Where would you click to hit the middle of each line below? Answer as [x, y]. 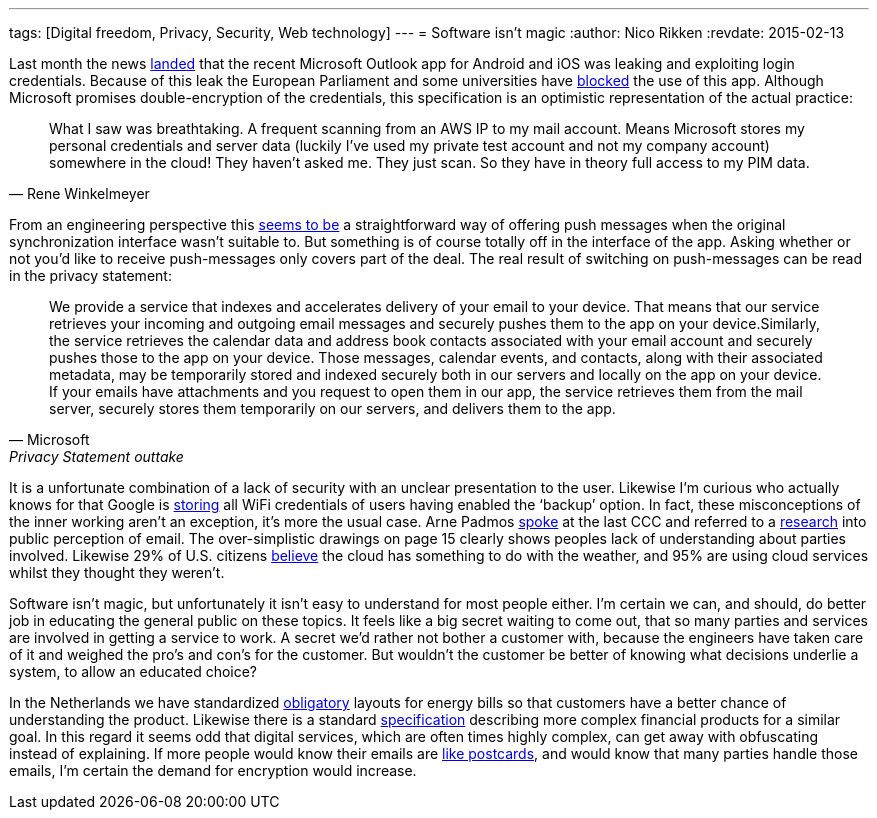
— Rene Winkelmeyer [79, 193]
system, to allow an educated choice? [133, 671]
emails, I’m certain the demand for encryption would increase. [213, 770]
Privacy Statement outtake [96, 456]
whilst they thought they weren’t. [117, 572]
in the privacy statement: [90, 275]
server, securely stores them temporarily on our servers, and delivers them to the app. [332, 408]
